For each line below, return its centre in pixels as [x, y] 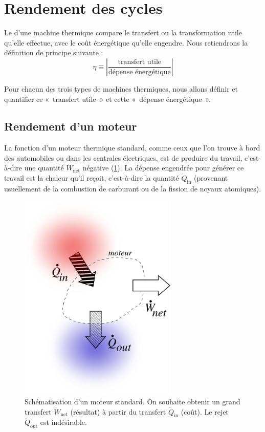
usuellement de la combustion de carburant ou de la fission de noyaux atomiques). [133, 188]
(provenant [211, 178]
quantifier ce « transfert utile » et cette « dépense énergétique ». [107, 99]
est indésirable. [63, 422]
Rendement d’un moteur [71, 126]
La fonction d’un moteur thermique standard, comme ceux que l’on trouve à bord [132, 148]
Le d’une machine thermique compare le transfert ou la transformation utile [123, 33]
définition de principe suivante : [54, 52]
